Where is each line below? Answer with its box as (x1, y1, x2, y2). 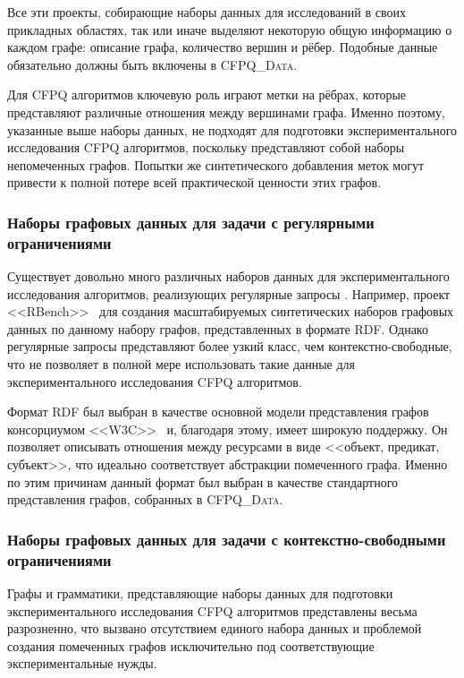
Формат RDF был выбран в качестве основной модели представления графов (7, 402, 429, 421)
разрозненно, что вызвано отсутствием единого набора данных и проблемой (7, 619, 422, 638)
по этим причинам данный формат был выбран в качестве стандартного (7, 472, 399, 491)
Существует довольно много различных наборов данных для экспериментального (7, 267, 450, 286)
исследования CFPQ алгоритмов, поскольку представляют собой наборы (7, 138, 405, 157)
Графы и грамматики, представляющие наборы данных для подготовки (7, 583, 393, 602)
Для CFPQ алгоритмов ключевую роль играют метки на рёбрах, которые (7, 85, 407, 104)
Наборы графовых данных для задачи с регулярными (7, 210, 375, 233)
